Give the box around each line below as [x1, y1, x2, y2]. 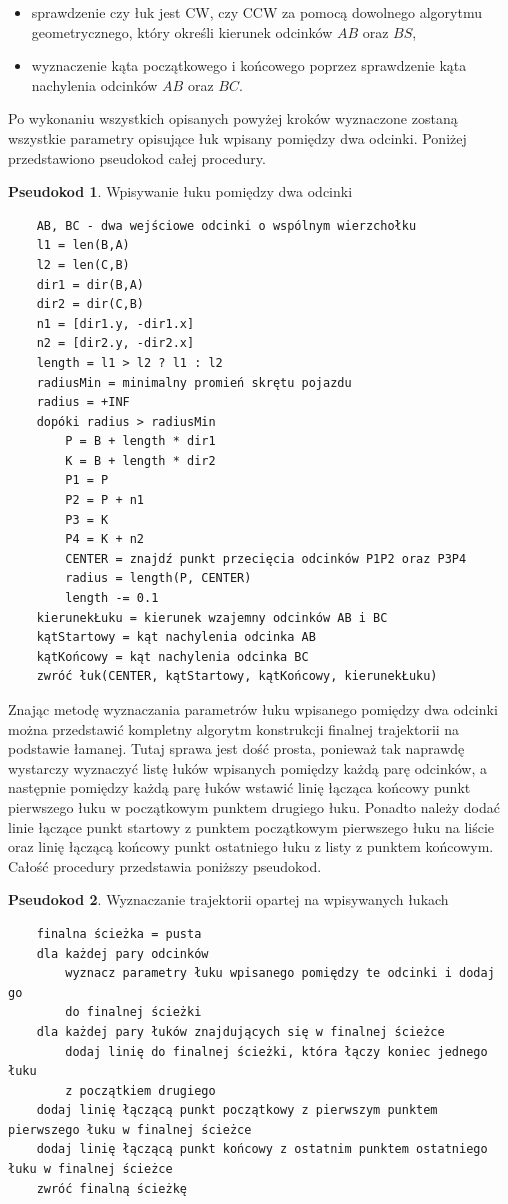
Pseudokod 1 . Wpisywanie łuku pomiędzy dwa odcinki [8, 181, 353, 202]
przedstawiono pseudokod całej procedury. [8, 147, 266, 168]
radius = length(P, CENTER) [65, 571, 252, 586]
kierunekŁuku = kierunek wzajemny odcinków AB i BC [36, 610, 388, 625]
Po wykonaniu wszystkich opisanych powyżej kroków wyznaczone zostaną [8, 108, 458, 129]
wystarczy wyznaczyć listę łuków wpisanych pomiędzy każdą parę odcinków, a [8, 757, 488, 778]
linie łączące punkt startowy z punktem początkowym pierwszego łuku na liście [8, 816, 495, 837]
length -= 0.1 [65, 591, 159, 606]
